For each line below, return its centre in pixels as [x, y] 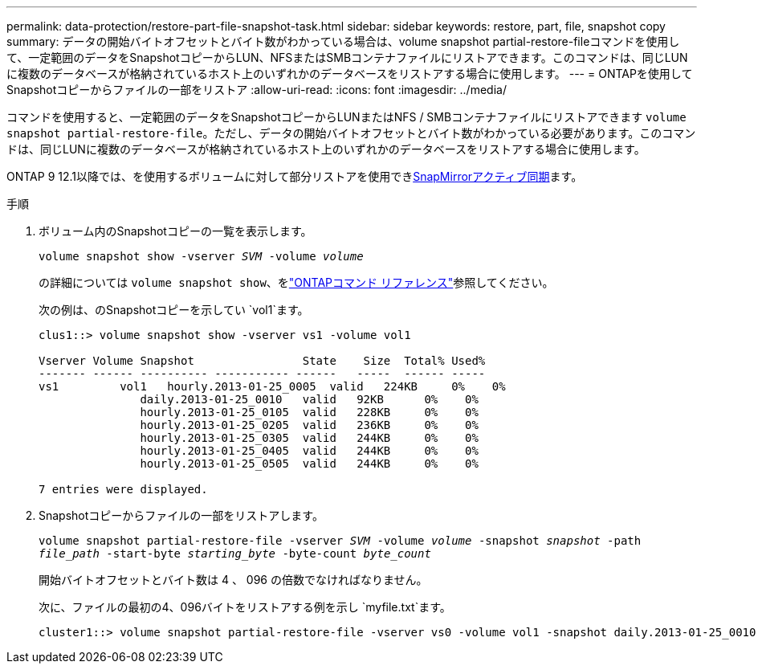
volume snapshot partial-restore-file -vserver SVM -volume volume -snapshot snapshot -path [340, 541]
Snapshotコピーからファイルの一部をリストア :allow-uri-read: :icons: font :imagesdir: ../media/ [257, 90]
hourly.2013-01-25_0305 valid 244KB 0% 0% [309, 438]
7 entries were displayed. [123, 489]
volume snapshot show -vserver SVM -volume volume [201, 256]
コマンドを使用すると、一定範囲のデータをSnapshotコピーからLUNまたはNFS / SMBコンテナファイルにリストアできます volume [346, 117]
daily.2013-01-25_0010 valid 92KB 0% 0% [309, 399]
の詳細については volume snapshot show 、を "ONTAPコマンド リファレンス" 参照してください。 [296, 282]
